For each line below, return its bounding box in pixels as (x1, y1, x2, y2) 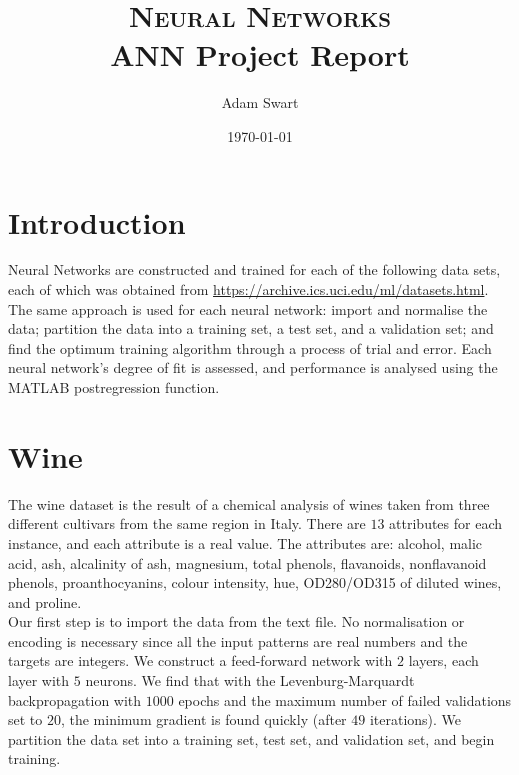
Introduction (8, 201, 186, 242)
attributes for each (389, 513, 503, 534)
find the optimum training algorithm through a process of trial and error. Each (8, 337, 492, 358)
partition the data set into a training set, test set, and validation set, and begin (8, 728, 495, 749)
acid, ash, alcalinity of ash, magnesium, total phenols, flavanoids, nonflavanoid (8, 552, 487, 573)
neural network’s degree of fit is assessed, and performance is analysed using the (8, 357, 498, 378)
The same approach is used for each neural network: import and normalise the (8, 298, 488, 319)
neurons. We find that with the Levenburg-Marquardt (85, 670, 415, 691)
